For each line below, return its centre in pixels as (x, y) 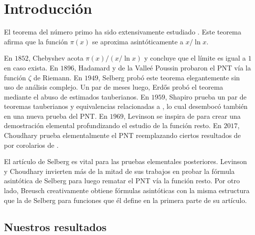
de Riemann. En (58, 77)
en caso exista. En (31, 67)
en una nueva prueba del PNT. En (56, 116)
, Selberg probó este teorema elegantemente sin (169, 77)
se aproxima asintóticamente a (138, 41)
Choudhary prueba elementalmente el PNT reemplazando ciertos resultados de (123, 135)
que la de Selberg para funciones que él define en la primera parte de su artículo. (126, 200)
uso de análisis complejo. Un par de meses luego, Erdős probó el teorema (114, 87)
